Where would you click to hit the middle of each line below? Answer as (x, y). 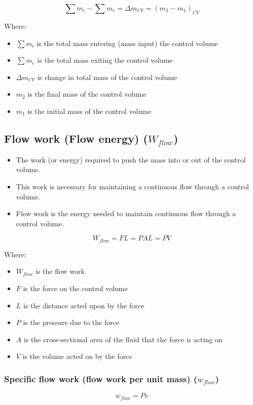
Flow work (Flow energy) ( (76, 138)
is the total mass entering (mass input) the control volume (127, 43)
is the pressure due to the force (71, 322)
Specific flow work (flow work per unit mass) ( (101, 378)
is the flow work (60, 271)
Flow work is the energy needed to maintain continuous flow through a (126, 213)
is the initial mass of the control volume (89, 111)
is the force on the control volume (75, 288)
